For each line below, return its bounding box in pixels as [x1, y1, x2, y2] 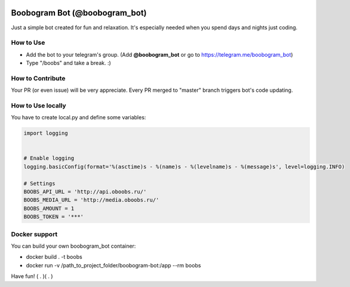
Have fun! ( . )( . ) [11, 273, 53, 280]
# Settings [23, 180, 56, 187]
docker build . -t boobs [26, 254, 83, 261]
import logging [23, 130, 68, 137]
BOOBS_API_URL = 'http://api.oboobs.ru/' [23, 189, 147, 195]
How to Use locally [11, 101, 66, 110]
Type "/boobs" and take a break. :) [26, 60, 112, 67]
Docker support [11, 230, 58, 238]
